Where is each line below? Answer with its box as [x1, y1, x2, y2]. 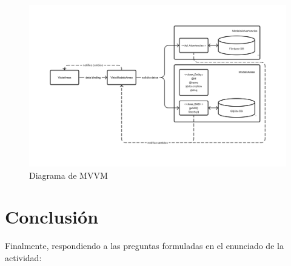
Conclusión [5, 204, 99, 229]
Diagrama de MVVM [29, 168, 108, 181]
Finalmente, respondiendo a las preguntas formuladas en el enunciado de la [5, 239, 284, 252]
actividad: [5, 251, 42, 264]
